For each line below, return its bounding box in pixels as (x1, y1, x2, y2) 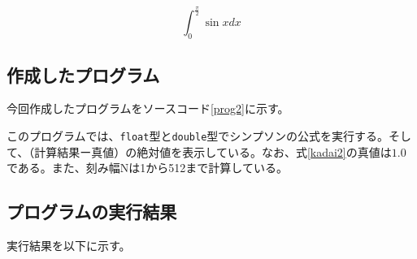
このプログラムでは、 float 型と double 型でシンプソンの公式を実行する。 (7, 127, 389, 144)
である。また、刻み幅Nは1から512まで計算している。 (7, 159, 288, 176)
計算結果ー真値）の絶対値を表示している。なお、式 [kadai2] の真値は (34, 143, 392, 160)
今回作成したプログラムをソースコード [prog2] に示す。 (7, 100, 289, 117)
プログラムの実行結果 (7, 199, 177, 224)
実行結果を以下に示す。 (7, 237, 131, 253)
